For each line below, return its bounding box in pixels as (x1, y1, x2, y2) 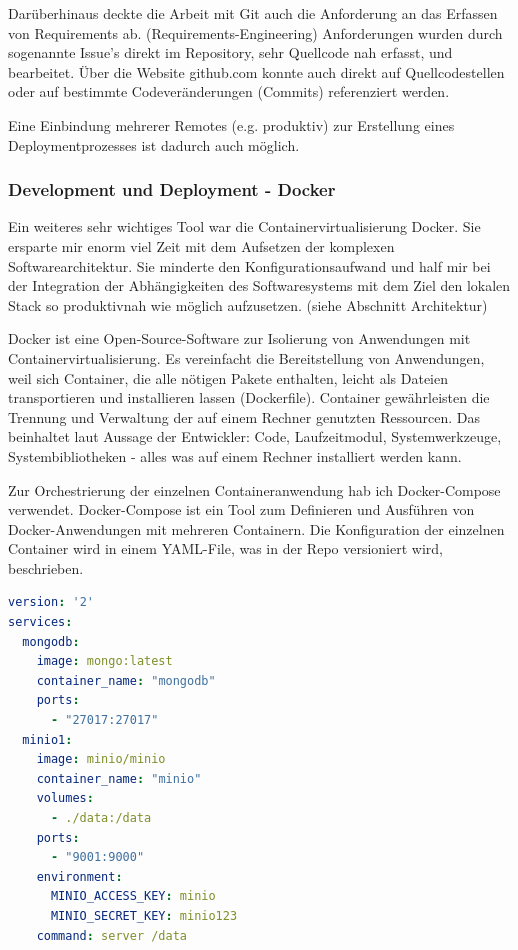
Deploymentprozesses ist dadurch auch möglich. (8, 134, 300, 155)
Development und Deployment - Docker (8, 177, 336, 202)
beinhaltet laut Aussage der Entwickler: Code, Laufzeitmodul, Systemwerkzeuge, (8, 426, 502, 447)
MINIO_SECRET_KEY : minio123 (50, 908, 238, 923)
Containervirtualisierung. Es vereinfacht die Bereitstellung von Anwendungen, (8, 347, 485, 368)
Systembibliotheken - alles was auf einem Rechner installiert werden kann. (8, 445, 462, 466)
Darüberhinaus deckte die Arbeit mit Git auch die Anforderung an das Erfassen (8, 3, 498, 23)
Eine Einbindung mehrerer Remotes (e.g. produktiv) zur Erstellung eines (8, 114, 455, 135)
